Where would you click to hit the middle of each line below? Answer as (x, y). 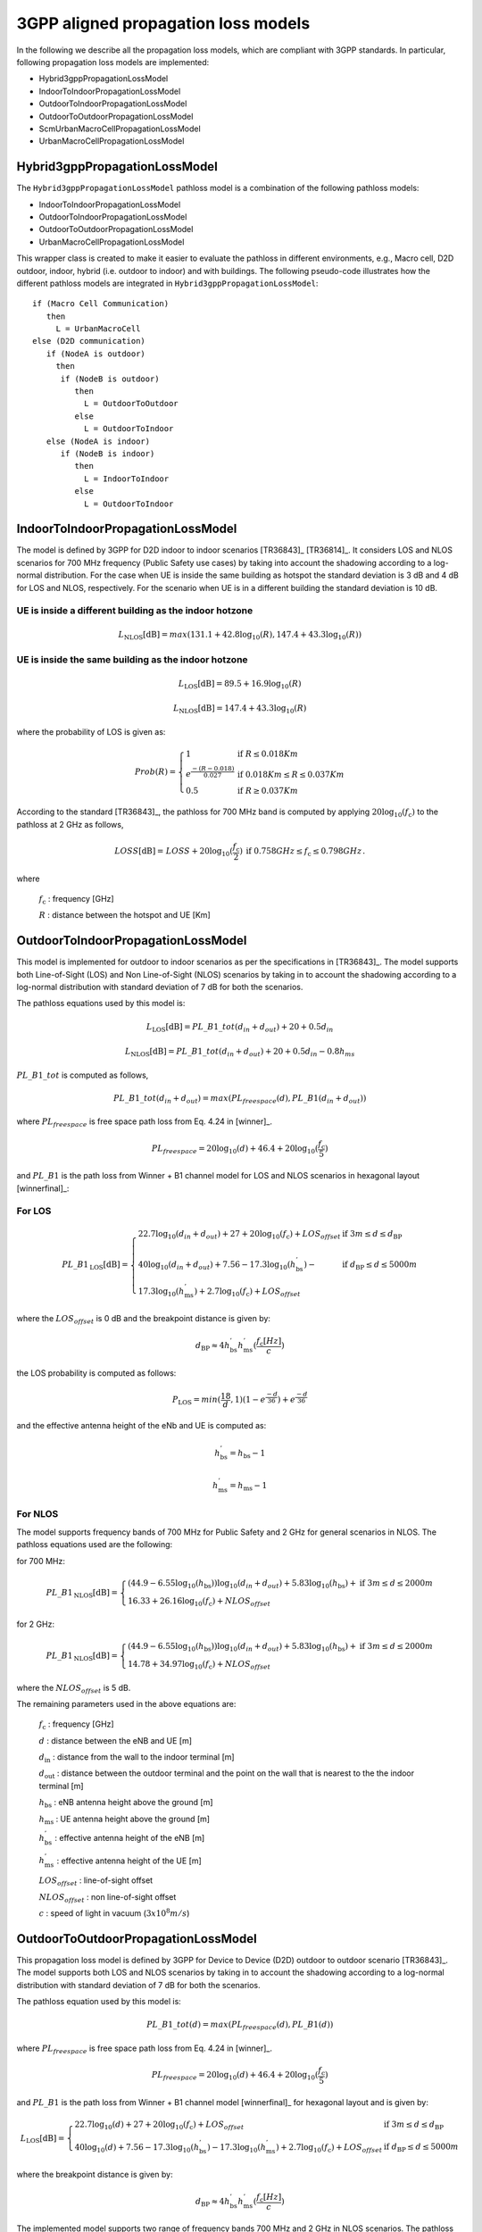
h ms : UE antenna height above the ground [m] (124, 1820)
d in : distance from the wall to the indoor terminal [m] (137, 1758)
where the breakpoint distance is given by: (95, 2174)
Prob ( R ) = (155, 771)
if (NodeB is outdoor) (110, 379)
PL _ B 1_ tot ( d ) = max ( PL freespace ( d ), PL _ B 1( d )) (240, 2026)
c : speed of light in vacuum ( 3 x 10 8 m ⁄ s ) (114, 1913)
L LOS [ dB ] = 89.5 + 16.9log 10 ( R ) (240, 685)
